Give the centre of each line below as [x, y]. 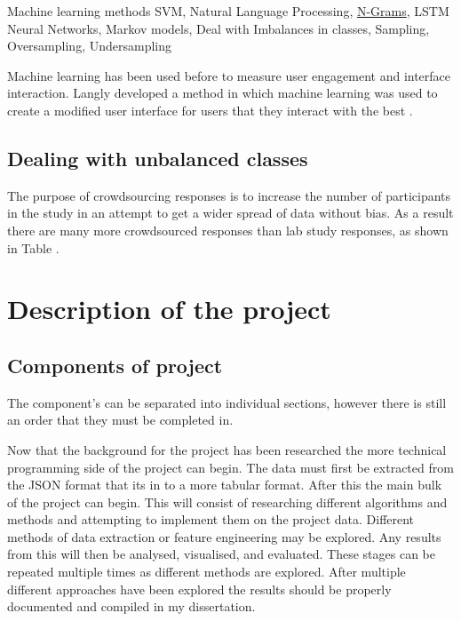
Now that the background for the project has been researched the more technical [227, 449]
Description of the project [169, 309]
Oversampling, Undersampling [89, 46]
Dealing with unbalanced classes [158, 158]
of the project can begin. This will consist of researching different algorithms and [227, 502]
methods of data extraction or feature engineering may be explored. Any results [224, 536]
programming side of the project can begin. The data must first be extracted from [230, 467]
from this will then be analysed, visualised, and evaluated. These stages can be [222, 554]
